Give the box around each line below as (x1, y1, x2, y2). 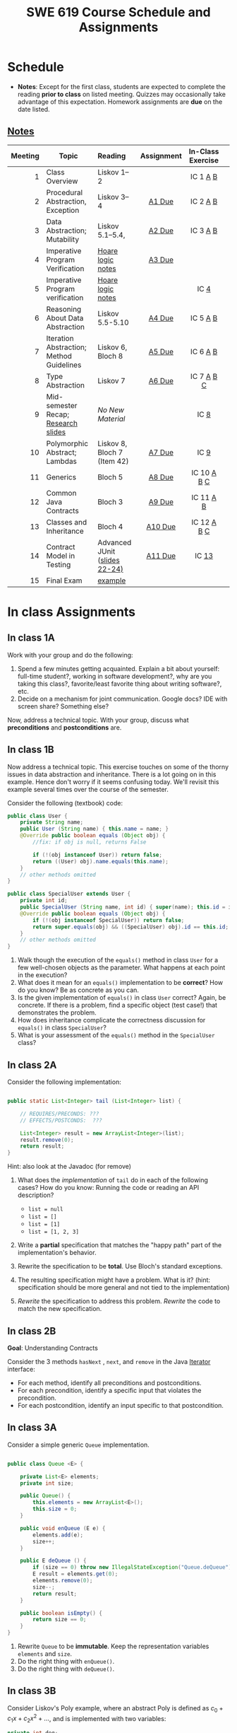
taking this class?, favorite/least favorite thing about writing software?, (17, 679, 222, 688)
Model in (46, 551, 75, 561)
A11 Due (146, 551, 176, 561)
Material (97, 414, 126, 424)
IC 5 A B (190, 313, 218, 322)
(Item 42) (97, 456, 129, 466)
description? (17, 1191, 54, 1199)
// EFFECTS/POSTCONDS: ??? (20, 1116, 102, 1124)
